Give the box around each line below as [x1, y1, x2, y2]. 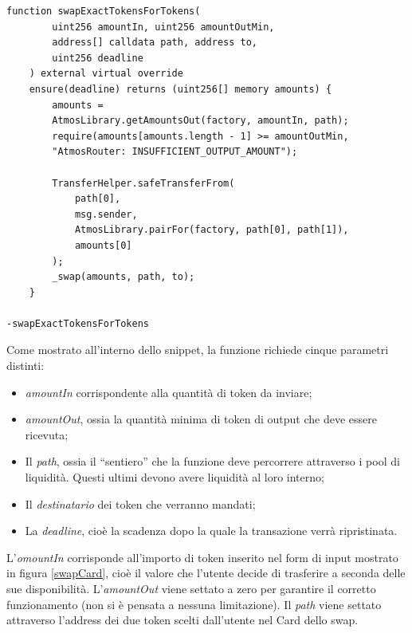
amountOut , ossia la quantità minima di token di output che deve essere [25, 411, 377, 427]
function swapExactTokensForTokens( [6, 6, 201, 17]
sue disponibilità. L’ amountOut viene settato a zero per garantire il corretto [6, 580, 376, 596]
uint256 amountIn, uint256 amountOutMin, [52, 21, 275, 33]
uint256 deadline [52, 52, 143, 64]
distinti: [6, 357, 45, 374]
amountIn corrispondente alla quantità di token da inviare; [25, 383, 312, 400]
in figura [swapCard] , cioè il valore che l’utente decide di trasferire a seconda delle [6, 564, 406, 581]
